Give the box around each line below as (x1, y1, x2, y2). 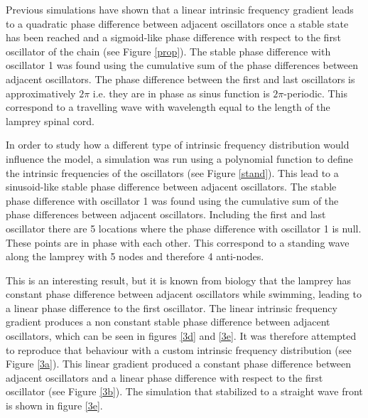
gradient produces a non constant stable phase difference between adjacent (6, 314, 330, 329)
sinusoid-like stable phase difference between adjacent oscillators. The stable (6, 179, 337, 194)
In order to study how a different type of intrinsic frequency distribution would (6, 137, 350, 152)
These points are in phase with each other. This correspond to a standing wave (6, 235, 350, 250)
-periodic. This (283, 85, 347, 100)
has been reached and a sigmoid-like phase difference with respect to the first (6, 30, 341, 45)
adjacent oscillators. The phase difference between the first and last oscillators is (6, 71, 355, 86)
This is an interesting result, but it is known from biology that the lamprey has (6, 272, 351, 287)
